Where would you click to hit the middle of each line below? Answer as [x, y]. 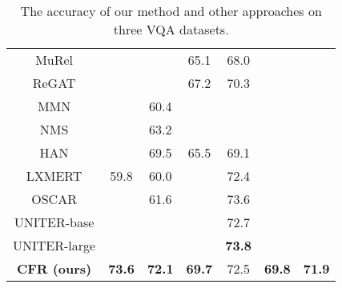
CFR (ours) [54, 268]
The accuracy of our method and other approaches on [171, 11]
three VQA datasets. [171, 29]
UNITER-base [54, 222]
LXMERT [54, 176]
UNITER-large [54, 245]
